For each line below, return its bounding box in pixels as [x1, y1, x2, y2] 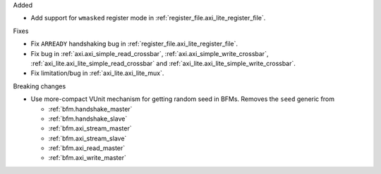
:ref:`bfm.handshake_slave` [48, 114, 128, 123]
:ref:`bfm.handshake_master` [48, 105, 133, 113]
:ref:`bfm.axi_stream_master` [48, 124, 132, 133]
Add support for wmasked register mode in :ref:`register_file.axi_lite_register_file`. [30, 14, 266, 22]
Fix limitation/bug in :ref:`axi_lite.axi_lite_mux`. [30, 69, 164, 77]
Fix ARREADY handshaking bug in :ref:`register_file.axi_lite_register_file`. [30, 39, 238, 48]
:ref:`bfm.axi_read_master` [48, 144, 126, 152]
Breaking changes [13, 81, 66, 91]
